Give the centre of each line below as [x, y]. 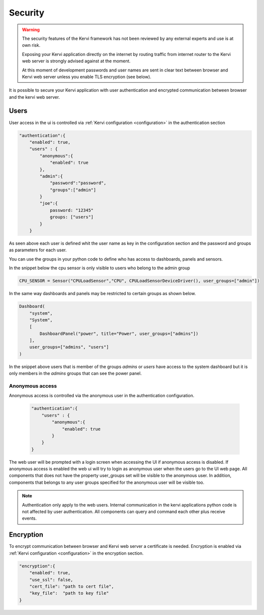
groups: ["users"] [72, 217]
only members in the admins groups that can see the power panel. [75, 373]
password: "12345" [72, 210]
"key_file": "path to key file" [69, 593]
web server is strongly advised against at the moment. [76, 61]
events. [29, 518]
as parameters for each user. [38, 250]
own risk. [31, 45]
